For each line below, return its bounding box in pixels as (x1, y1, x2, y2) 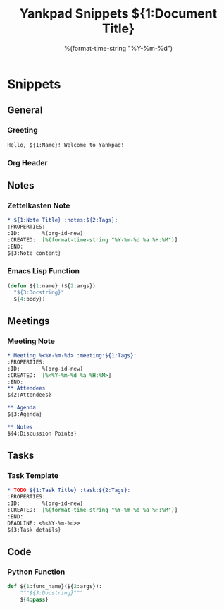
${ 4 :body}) (13, 295, 46, 302)
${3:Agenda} (7, 411, 42, 418)
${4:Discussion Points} (7, 430, 77, 437)
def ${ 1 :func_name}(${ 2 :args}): (7, 583, 102, 590)
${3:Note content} (7, 249, 61, 256)
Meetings (7, 315, 51, 327)
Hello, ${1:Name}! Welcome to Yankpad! (7, 141, 125, 148)
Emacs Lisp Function (7, 266, 80, 276)
